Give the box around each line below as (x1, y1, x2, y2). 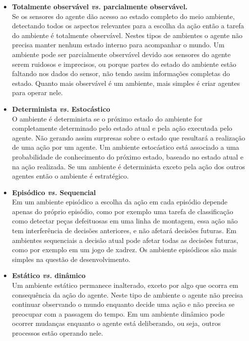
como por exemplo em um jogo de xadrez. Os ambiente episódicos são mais (12, 244, 237, 255)
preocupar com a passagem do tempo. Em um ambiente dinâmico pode (12, 308, 225, 319)
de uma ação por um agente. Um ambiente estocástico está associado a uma (12, 142, 239, 152)
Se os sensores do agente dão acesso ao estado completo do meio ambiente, (12, 11, 235, 21)
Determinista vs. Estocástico (12, 103, 110, 114)
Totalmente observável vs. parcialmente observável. (12, 1, 188, 11)
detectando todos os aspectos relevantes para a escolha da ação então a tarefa (12, 20, 244, 31)
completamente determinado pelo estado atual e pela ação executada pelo (12, 123, 232, 133)
